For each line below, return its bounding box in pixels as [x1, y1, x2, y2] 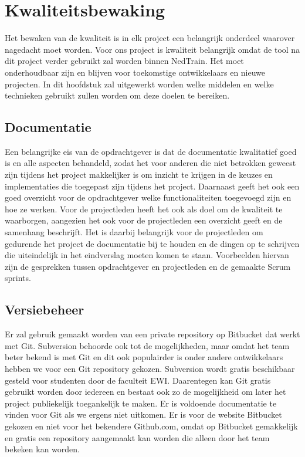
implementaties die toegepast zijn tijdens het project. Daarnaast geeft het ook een [5, 180, 300, 192]
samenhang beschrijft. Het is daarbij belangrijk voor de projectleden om [5, 226, 263, 238]
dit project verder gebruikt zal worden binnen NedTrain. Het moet [5, 55, 244, 67]
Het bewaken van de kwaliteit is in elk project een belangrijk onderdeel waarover [5, 32, 295, 44]
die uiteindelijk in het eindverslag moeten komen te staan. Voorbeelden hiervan [5, 249, 289, 261]
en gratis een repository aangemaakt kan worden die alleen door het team [5, 431, 270, 444]
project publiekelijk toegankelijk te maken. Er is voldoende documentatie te [5, 397, 277, 409]
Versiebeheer [5, 300, 84, 319]
